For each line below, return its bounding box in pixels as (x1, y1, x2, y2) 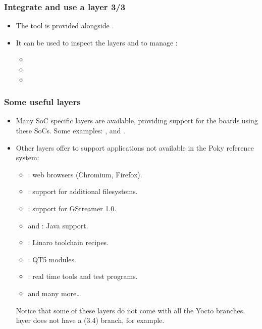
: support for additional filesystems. (28, 186, 138, 197)
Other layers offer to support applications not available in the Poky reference (16, 142, 254, 153)
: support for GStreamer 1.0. (28, 203, 117, 213)
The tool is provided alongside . (16, 20, 114, 31)
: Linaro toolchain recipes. (28, 237, 109, 248)
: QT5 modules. (28, 254, 76, 264)
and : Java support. (28, 220, 88, 230)
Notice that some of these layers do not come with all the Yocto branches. (16, 305, 245, 315)
